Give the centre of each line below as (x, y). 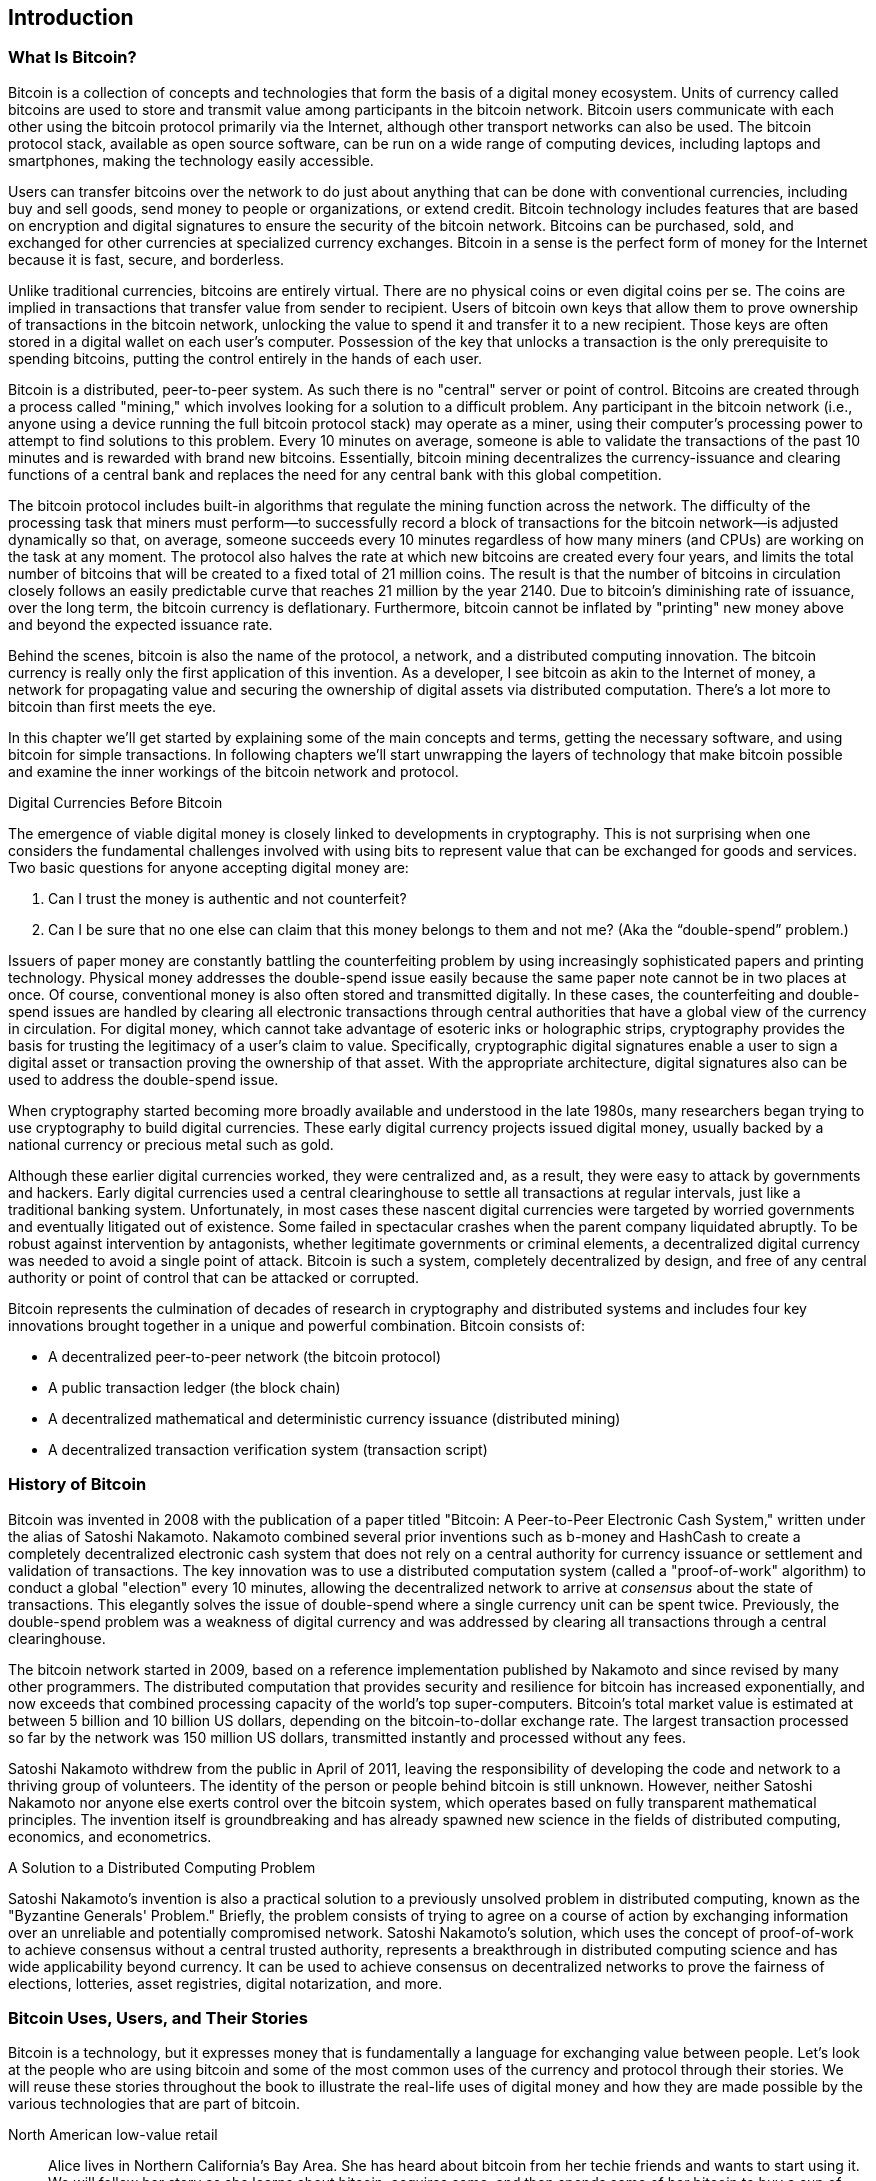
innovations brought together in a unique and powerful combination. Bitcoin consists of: (297, 1325)
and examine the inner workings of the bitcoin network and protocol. (233, 771)
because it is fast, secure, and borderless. (146, 259)
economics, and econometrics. (110, 1836)
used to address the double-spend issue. (143, 1079)
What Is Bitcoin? (72, 57)
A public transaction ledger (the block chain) (194, 1387)
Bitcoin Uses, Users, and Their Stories (158, 2017)
